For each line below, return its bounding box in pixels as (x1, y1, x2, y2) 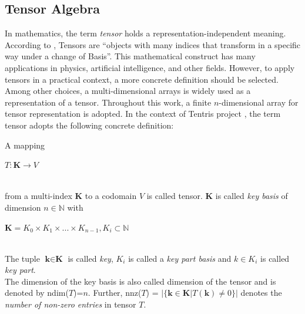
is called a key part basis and (128, 252, 232, 264)
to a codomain (85, 190, 137, 202)
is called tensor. (146, 190, 203, 202)
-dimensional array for (219, 96, 299, 108)
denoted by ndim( (5, 286, 69, 299)
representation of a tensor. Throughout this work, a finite (5, 96, 212, 108)
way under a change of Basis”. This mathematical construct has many (5, 50, 256, 62)
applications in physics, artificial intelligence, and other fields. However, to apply (5, 61, 295, 73)
